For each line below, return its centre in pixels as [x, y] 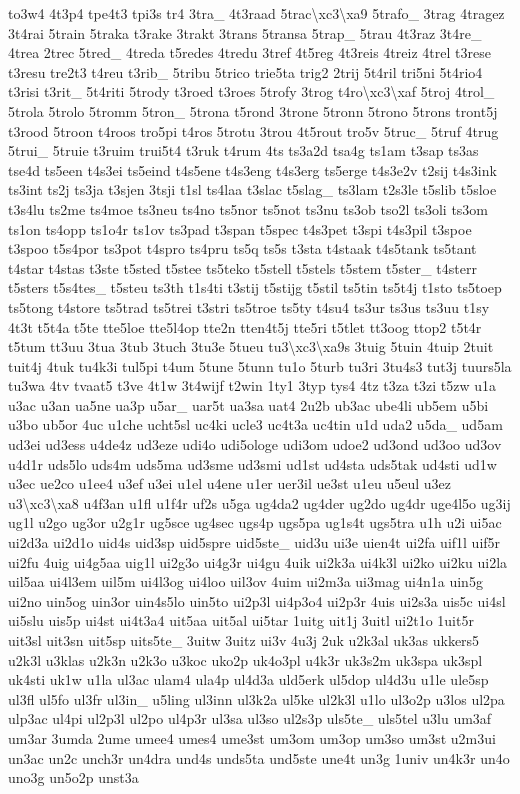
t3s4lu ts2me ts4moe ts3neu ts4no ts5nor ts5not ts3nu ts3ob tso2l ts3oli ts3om [248, 208]
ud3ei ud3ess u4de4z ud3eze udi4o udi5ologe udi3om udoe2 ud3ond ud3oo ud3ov [255, 444]
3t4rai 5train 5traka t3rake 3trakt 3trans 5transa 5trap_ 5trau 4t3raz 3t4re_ [245, 32]
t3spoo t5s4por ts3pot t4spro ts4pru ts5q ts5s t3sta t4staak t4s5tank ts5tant [242, 248]
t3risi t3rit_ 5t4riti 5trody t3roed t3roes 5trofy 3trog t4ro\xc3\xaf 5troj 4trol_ [251, 91]
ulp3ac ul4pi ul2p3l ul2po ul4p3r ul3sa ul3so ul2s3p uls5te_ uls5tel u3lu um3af [250, 718]
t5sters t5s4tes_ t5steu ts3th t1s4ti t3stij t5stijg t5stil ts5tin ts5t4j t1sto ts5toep [255, 287]
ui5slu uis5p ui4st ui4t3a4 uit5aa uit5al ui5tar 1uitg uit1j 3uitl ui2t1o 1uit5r [241, 620]
